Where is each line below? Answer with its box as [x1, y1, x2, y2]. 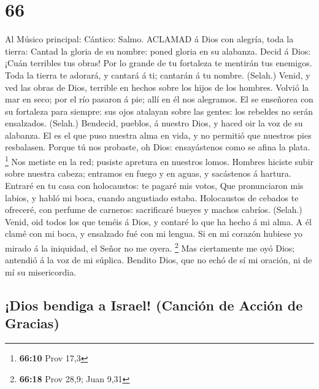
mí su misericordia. [5, 265, 77, 278]
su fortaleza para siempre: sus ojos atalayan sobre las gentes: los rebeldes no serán [5, 104, 313, 117]
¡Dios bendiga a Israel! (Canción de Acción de [5, 295, 303, 314]
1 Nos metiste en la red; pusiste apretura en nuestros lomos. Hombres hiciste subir [5, 153, 314, 168]
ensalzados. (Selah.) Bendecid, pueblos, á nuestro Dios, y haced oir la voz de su [5, 117, 303, 129]
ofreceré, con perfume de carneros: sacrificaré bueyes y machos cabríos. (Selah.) [5, 203, 302, 216]
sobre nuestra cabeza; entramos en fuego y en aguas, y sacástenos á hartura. [5, 167, 291, 180]
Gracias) [5, 314, 60, 333]
